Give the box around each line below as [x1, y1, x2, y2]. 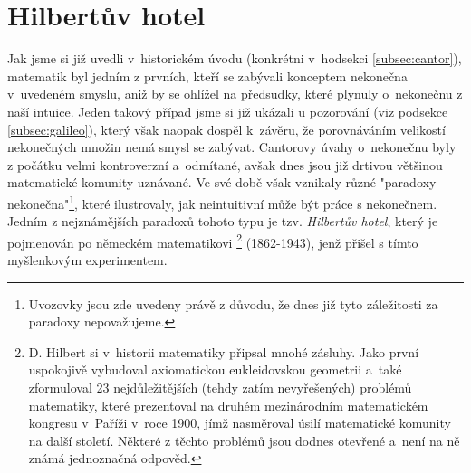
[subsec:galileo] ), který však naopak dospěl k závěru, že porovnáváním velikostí [7, 119, 446, 138]
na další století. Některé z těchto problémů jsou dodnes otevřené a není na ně [28, 430, 460, 449]
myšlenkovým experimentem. [7, 250, 168, 269]
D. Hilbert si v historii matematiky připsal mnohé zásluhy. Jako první [28, 342, 419, 361]
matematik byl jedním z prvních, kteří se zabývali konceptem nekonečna [7, 66, 408, 85]
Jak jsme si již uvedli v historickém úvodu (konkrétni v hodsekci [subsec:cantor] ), [7, 49, 462, 68]
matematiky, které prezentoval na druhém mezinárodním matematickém [28, 395, 428, 414]
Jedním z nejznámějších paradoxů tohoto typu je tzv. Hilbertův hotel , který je [7, 212, 438, 231]
